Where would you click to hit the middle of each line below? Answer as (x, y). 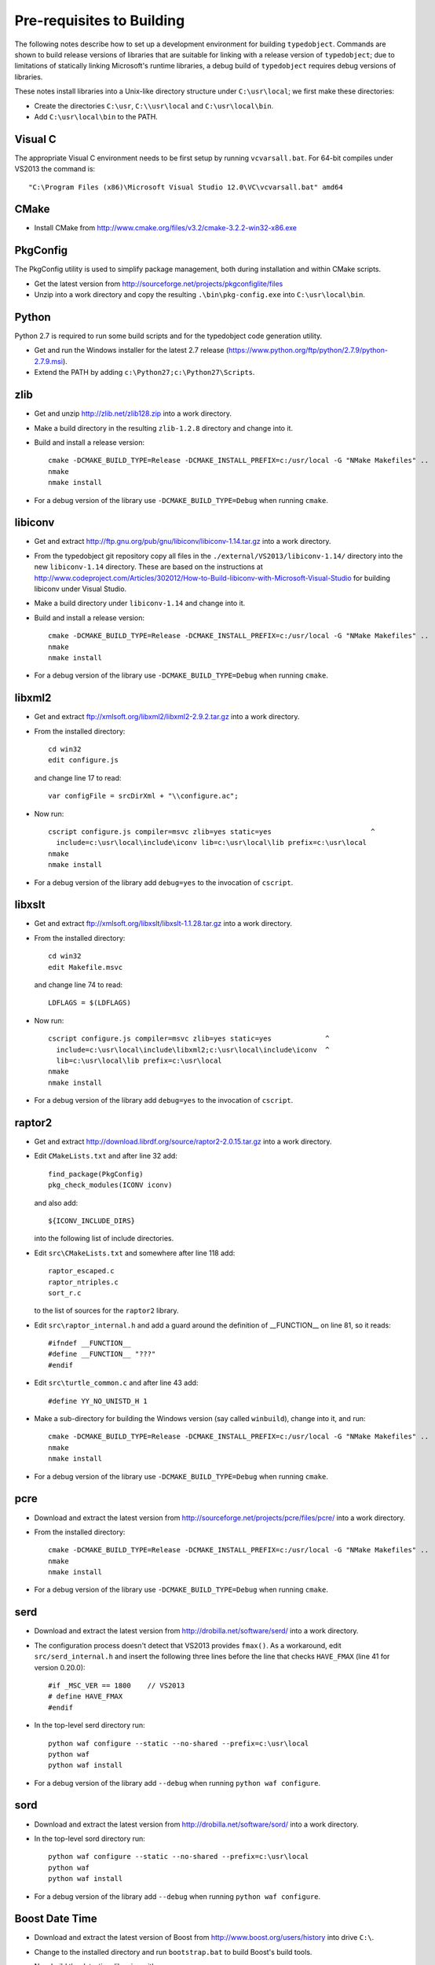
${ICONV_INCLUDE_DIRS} (92, 1221)
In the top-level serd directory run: (90, 1725)
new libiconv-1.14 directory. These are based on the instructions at (148, 567)
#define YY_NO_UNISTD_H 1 (98, 1401)
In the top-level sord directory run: (90, 1838)
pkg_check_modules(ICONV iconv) (110, 1185)
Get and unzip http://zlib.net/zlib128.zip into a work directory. (133, 413)
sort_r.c (65, 1293)
